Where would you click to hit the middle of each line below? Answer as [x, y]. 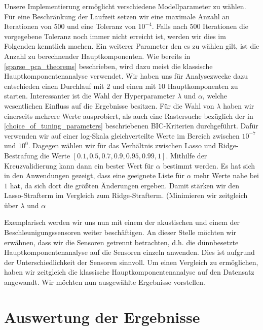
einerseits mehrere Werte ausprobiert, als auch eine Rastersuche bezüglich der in [129, 115]
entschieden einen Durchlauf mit [54, 86]
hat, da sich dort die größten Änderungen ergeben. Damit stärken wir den [125, 185]
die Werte [55, 155]
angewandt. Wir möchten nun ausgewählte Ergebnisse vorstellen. [105, 282]
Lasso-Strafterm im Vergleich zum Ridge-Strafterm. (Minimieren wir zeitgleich [126, 195]
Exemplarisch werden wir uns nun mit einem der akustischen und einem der [122, 222]
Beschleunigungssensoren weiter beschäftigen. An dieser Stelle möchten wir [120, 232]
